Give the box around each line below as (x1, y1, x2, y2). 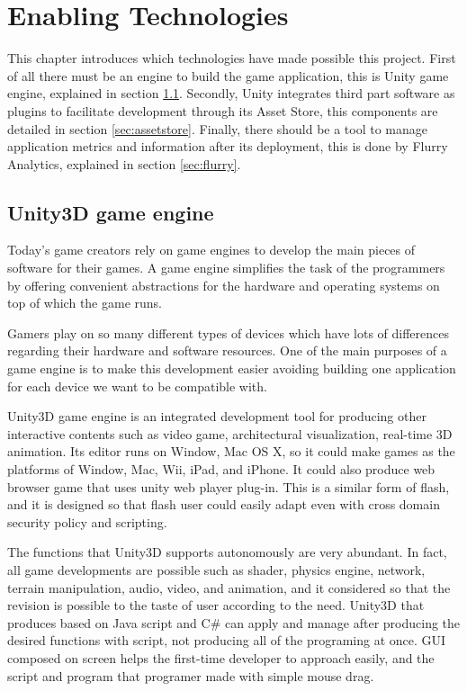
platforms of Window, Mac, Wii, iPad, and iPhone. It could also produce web (7, 460, 436, 479)
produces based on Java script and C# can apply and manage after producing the (7, 613, 461, 632)
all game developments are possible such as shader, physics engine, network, (7, 560, 426, 579)
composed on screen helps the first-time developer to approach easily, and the (7, 648, 435, 667)
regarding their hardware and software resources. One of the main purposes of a (7, 341, 447, 360)
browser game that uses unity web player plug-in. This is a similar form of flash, (7, 477, 450, 496)
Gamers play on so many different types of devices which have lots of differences (7, 323, 449, 342)
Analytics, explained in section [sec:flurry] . (7, 154, 241, 173)
